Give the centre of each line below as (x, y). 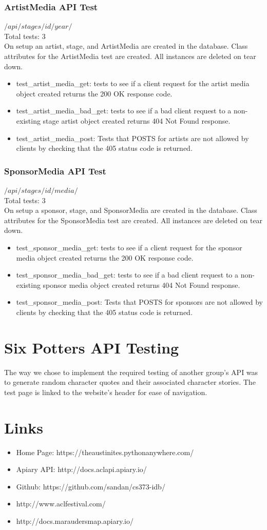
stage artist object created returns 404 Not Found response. (137, 120)
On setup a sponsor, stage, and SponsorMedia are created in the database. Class (131, 210)
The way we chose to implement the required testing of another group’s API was (131, 372)
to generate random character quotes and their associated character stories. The (130, 382)
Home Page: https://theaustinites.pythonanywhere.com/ (105, 452)
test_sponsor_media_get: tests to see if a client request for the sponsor (129, 247)
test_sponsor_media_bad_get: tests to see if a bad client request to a (127, 275)
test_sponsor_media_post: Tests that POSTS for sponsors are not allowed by (139, 302)
